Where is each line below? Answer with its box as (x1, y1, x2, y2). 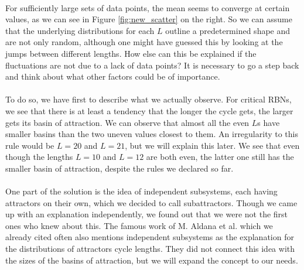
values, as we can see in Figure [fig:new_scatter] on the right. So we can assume (5, 13, 292, 25)
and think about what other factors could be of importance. (5, 70, 220, 83)
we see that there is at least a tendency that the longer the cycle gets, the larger (5, 104, 293, 117)
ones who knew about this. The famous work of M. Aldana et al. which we (5, 219, 273, 231)
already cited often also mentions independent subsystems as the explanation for (5, 231, 294, 243)
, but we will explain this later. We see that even (125, 139, 300, 151)
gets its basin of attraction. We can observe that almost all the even (5, 116, 250, 128)
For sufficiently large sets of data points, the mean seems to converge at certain (5, 1, 290, 13)
